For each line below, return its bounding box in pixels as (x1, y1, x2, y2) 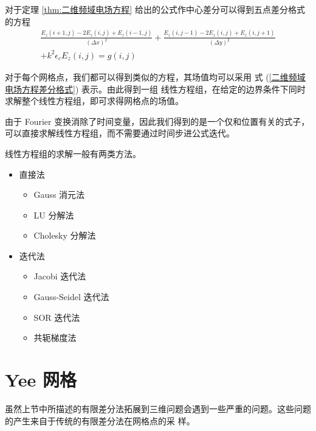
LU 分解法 (33, 208, 74, 221)
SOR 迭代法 (33, 310, 80, 323)
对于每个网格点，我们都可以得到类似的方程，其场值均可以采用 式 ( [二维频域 (5, 70, 306, 83)
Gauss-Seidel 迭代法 (33, 290, 109, 303)
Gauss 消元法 (33, 188, 85, 201)
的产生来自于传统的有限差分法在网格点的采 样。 (5, 414, 195, 427)
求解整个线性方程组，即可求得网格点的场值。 (5, 94, 184, 107)
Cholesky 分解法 (33, 229, 96, 242)
